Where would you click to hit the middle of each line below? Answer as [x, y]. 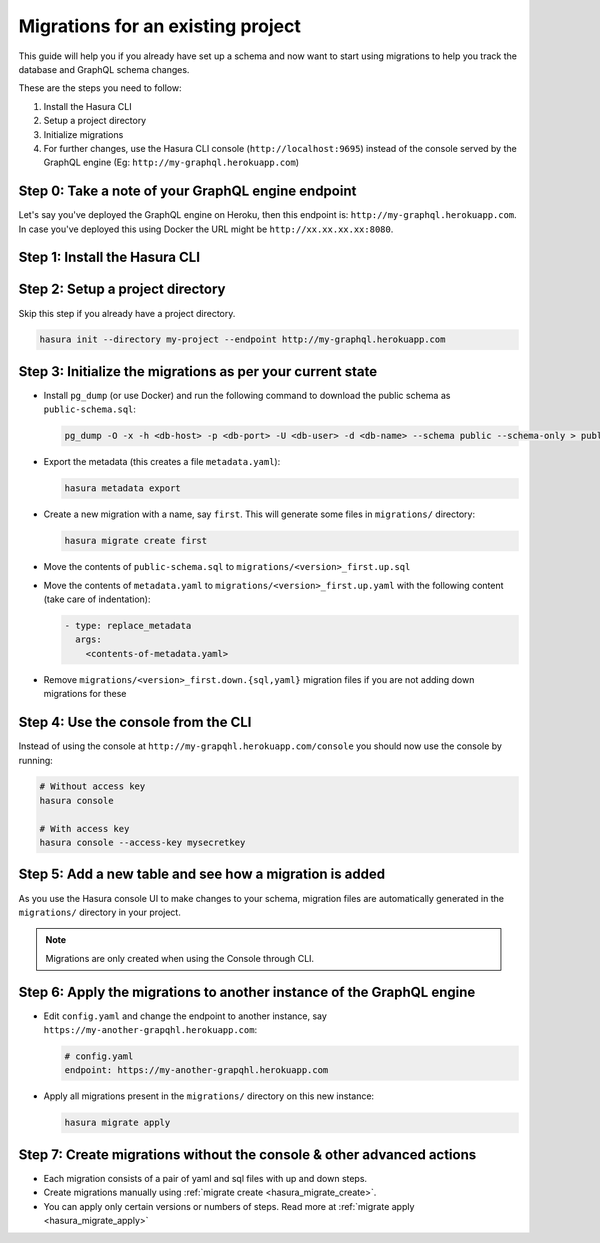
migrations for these [85, 694]
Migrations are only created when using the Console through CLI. [180, 958]
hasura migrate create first [136, 541]
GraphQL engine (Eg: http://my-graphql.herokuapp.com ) [171, 162]
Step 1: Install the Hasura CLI [109, 257]
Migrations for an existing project [160, 26]
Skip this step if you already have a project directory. [127, 313]
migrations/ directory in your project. [100, 912]
